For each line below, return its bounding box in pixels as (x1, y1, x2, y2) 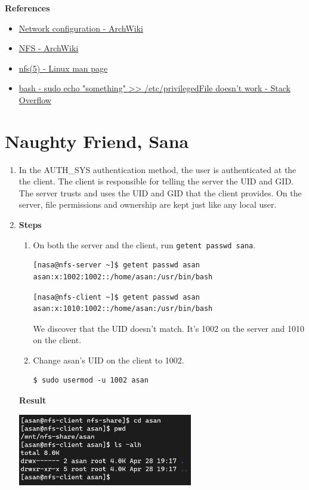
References (5, 2, 50, 14)
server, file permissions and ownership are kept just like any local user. (18, 198, 277, 211)
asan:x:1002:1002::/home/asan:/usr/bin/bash (33, 272, 213, 281)
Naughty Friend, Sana (5, 128, 189, 153)
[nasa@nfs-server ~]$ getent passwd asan (33, 261, 200, 270)
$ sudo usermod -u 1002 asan (33, 376, 149, 385)
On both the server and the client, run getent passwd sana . (33, 238, 256, 251)
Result (18, 394, 47, 406)
